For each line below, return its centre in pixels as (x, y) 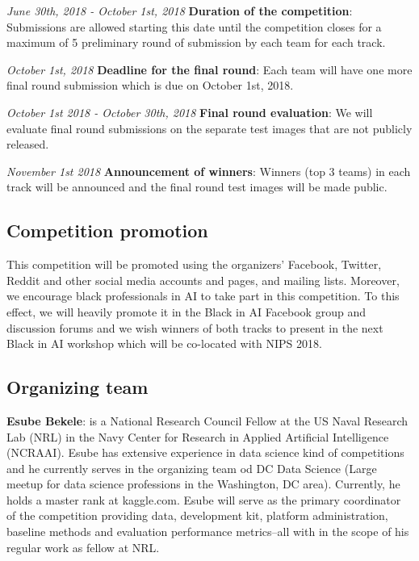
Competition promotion (107, 230)
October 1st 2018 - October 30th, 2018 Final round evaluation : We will (190, 112)
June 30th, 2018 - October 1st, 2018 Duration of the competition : (180, 10)
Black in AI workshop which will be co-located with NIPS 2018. (164, 343)
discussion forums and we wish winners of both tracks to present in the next (195, 327)
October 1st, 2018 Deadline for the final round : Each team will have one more (209, 69)
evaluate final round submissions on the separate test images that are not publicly (209, 128)
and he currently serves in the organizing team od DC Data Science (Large (192, 468)
